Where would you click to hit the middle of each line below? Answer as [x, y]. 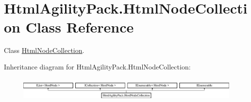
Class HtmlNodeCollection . [44, 50]
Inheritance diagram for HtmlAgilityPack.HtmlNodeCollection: [97, 66]
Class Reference [80, 27]
